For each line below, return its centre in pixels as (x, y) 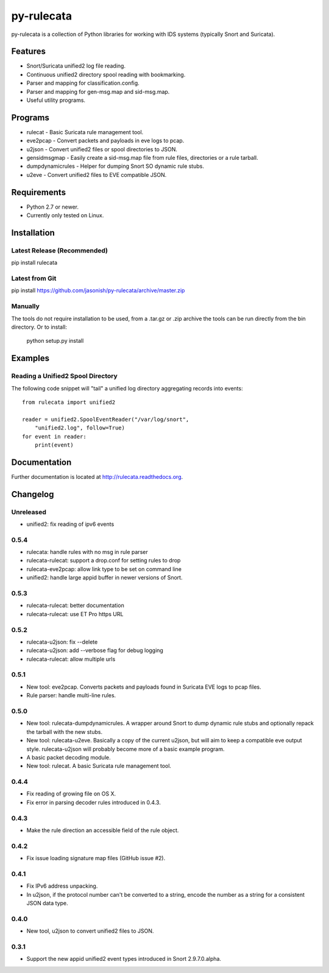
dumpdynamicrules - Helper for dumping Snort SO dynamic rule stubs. (115, 166)
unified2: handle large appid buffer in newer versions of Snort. (104, 578)
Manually (25, 306)
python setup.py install (55, 341)
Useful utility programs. (56, 100)
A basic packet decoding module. (69, 757)
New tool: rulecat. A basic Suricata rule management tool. (99, 766)
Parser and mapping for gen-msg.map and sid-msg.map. (98, 92)
